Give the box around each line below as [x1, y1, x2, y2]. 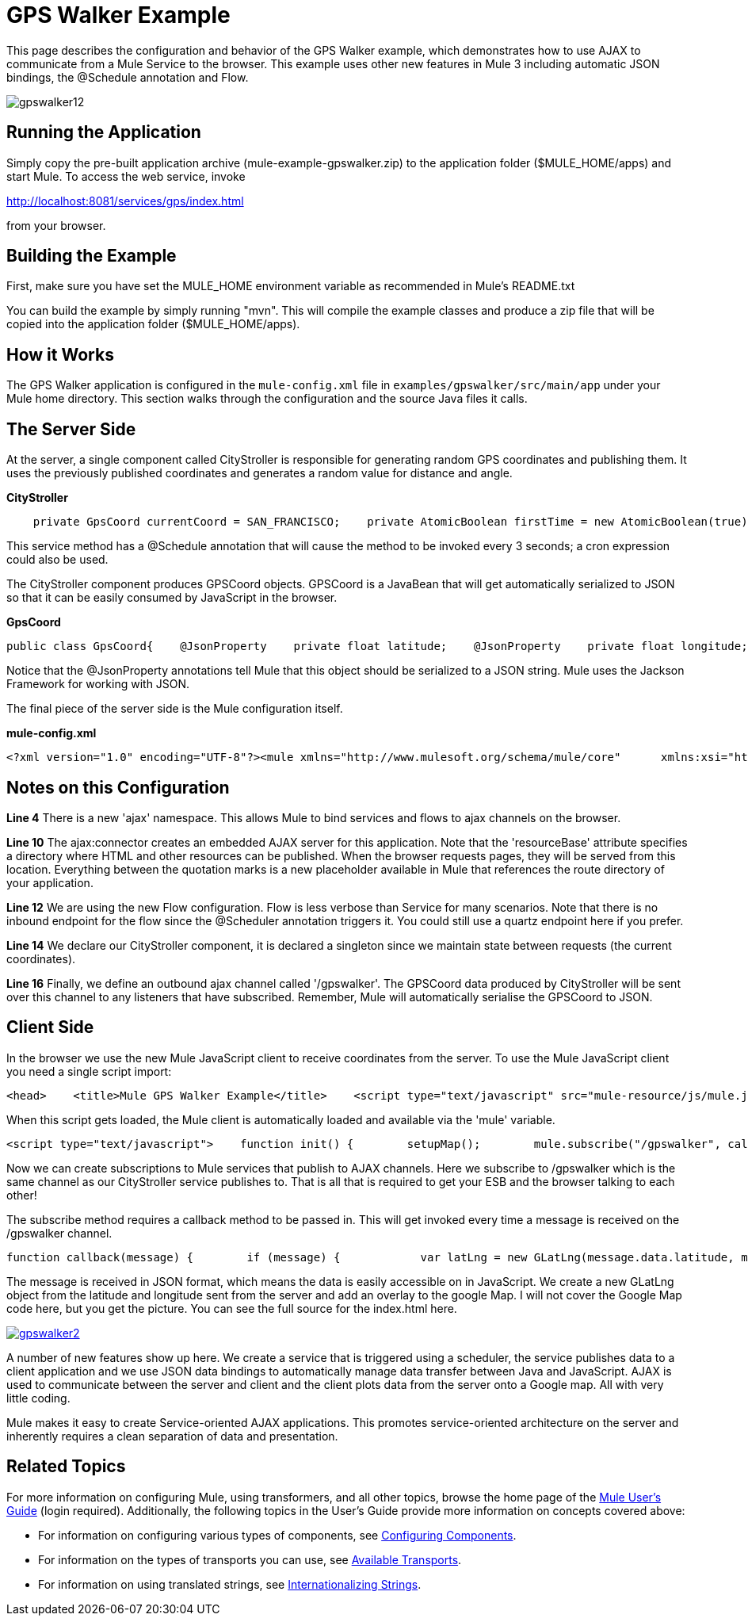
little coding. [6, 1391, 71, 1405]
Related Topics [6, 1456, 126, 1477]
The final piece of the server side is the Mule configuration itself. [6, 702, 343, 716]
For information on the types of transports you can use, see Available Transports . [38, 1552, 462, 1567]
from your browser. [6, 218, 106, 232]
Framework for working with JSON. [6, 677, 190, 691]
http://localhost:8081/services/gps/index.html [6, 193, 244, 208]
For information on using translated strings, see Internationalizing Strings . [38, 1577, 422, 1591]
